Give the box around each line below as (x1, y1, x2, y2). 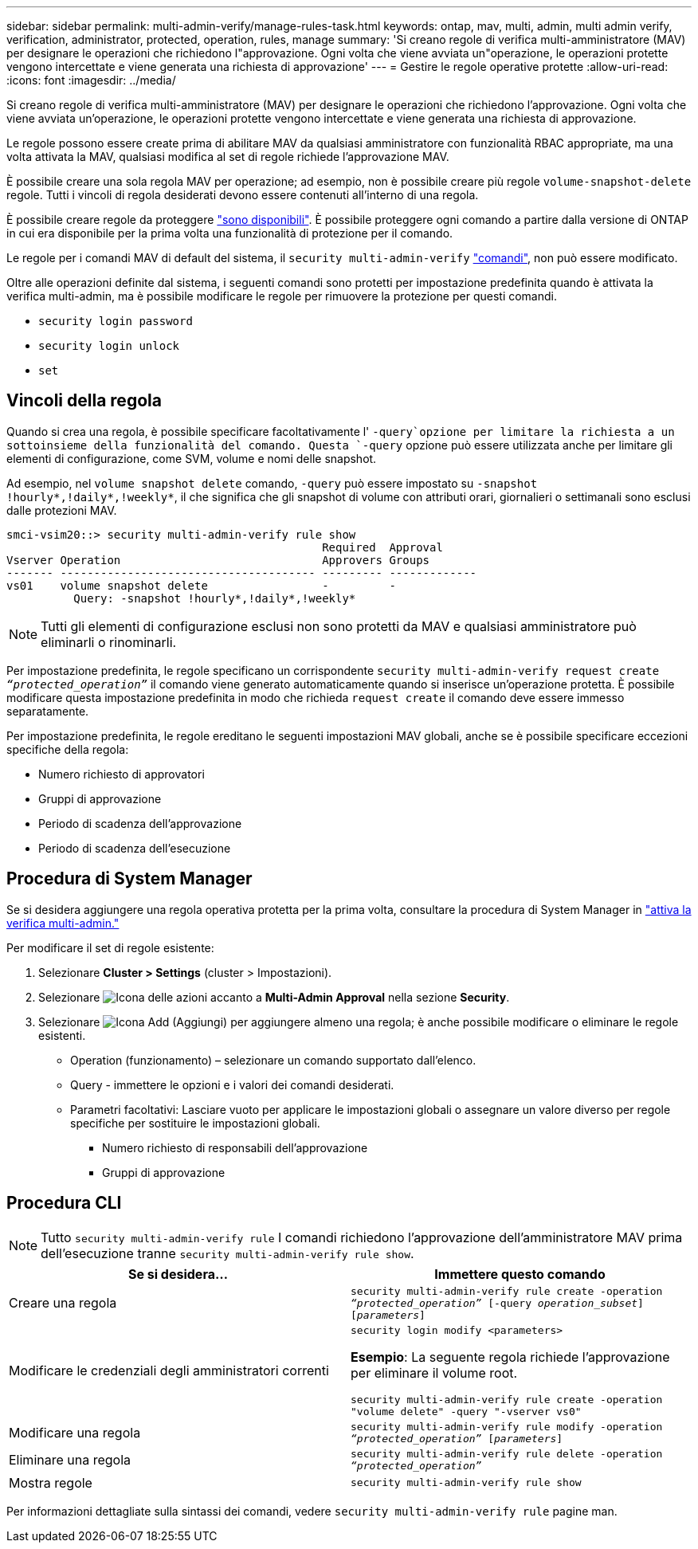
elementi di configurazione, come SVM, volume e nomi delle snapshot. (6, 451, 377, 465)
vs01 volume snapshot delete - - (6, 578, 396, 592)
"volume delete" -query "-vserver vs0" (351, 1405, 582, 1418)
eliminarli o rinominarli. (41, 633, 177, 650)
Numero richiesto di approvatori (38, 767, 205, 781)
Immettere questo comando (434, 1265, 606, 1282)
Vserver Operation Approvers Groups (6, 553, 430, 567)
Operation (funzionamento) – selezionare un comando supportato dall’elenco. (70, 1053, 476, 1067)
